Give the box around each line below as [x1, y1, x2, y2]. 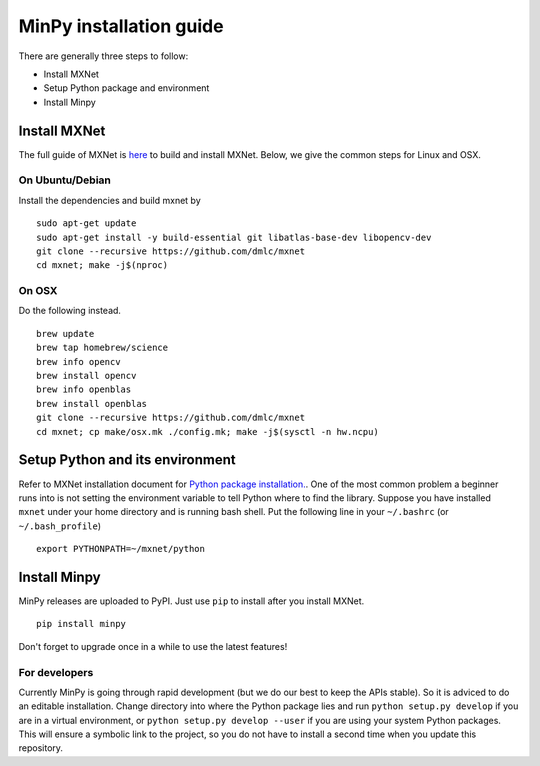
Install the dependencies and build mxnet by [18, 194, 202, 206]
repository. [18, 742, 64, 754]
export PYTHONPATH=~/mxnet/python [36, 543, 205, 555]
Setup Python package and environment [43, 82, 210, 94]
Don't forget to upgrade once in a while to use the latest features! [18, 640, 288, 652]
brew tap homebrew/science [36, 342, 169, 354]
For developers [18, 665, 94, 679]
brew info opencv [36, 356, 121, 367]
